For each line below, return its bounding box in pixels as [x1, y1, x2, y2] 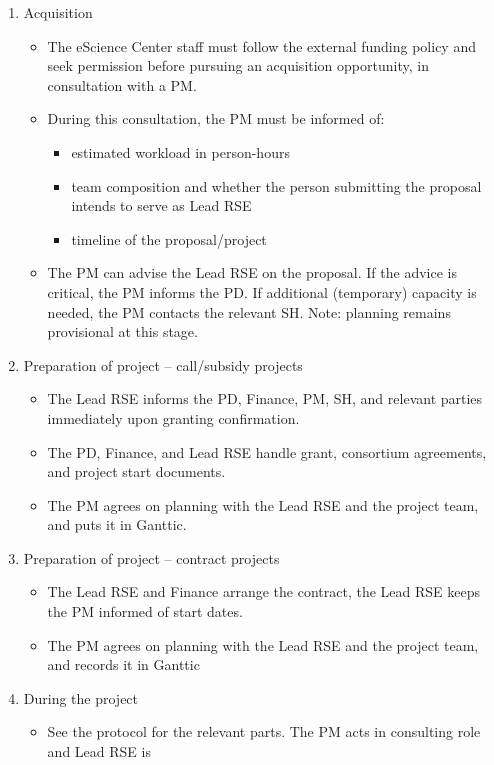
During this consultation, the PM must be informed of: [47, 108, 385, 129]
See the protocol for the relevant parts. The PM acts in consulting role [47, 721, 481, 742]
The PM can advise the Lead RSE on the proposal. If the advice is [47, 262, 457, 283]
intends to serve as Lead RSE [71, 195, 252, 216]
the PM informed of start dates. [47, 601, 243, 622]
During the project [23, 687, 139, 708]
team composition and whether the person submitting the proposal [71, 175, 482, 196]
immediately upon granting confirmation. [47, 407, 300, 428]
